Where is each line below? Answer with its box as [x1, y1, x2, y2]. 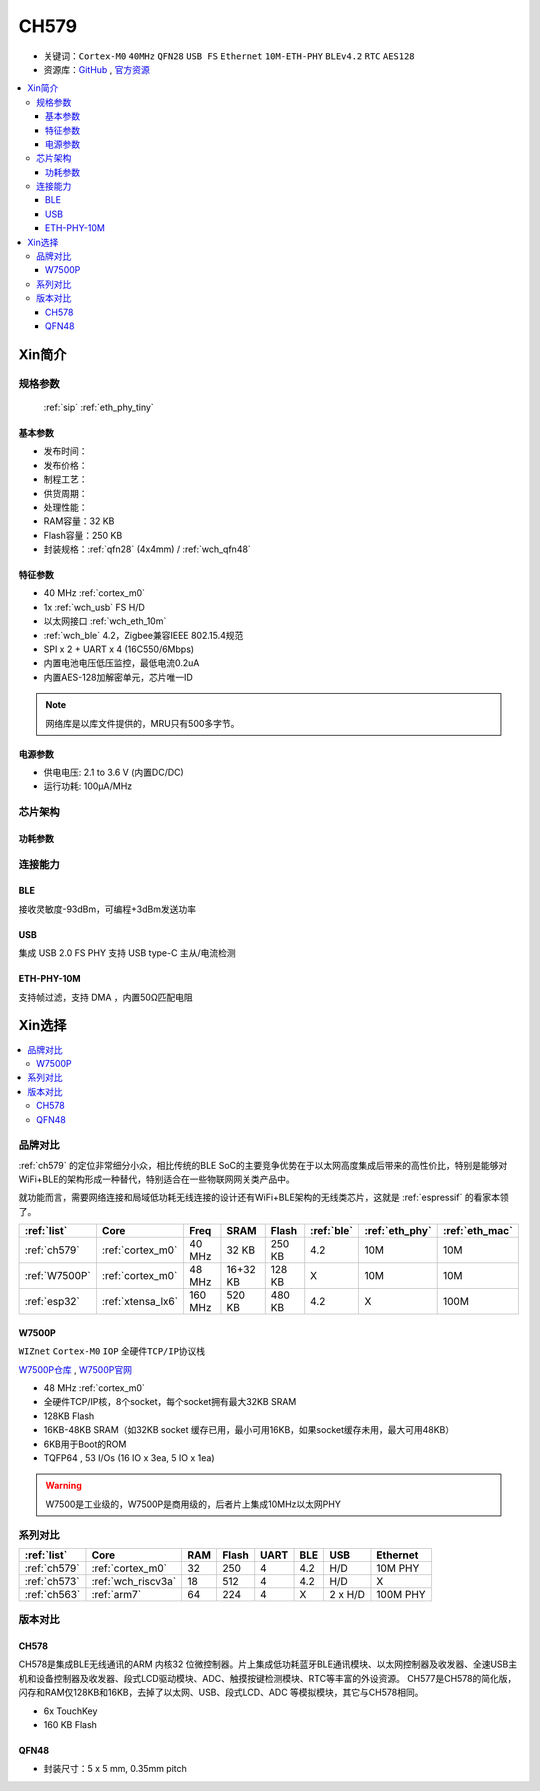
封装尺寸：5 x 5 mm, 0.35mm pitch [43, 1763, 187, 1775]
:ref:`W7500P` [24, 1269, 91, 1283]
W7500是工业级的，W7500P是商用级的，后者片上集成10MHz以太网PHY [45, 1498, 342, 1510]
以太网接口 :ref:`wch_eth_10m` [43, 615, 167, 627]
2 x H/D [329, 1587, 365, 1601]
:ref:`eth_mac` [442, 1224, 514, 1238]
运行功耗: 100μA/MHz [43, 780, 133, 792]
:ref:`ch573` [24, 1574, 80, 1588]
